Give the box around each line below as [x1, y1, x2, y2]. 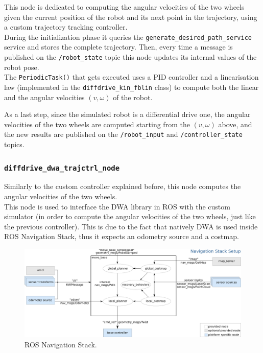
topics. [4, 139, 25, 150]
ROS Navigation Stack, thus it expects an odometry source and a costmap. [4, 231, 239, 242]
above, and [218, 119, 252, 129]
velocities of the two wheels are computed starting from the [4, 119, 190, 129]
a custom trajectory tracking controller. [4, 21, 128, 32]
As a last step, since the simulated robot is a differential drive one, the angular [4, 109, 251, 120]
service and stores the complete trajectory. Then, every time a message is [4, 41, 233, 52]
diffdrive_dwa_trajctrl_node [4, 163, 120, 172]
